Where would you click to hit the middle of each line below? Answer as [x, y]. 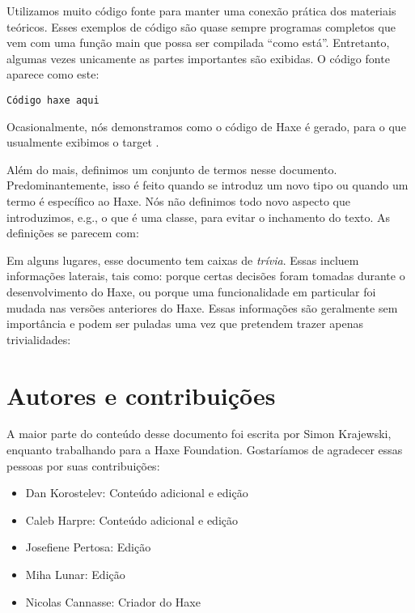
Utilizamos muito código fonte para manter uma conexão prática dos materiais [201, 11]
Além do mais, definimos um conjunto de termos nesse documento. [172, 169]
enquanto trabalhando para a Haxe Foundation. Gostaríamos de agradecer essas [205, 450]
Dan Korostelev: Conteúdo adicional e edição [137, 493]
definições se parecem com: [73, 233]
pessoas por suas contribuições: [83, 465]
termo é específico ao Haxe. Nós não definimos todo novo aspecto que [178, 201]
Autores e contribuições [141, 395]
